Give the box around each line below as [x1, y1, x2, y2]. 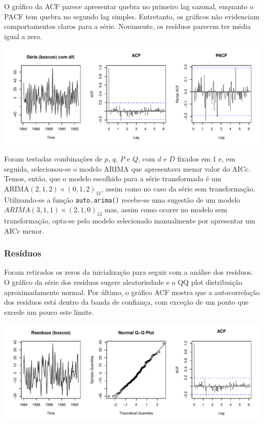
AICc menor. [4, 225, 44, 236]
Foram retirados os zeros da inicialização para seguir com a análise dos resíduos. [4, 267, 253, 277]
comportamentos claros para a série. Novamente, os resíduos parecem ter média [4, 21, 251, 31]
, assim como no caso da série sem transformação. [101, 183, 255, 193]
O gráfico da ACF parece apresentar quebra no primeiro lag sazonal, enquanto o [4, 1, 254, 11]
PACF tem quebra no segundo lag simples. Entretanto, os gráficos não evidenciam [4, 11, 259, 21]
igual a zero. [4, 30, 42, 41]
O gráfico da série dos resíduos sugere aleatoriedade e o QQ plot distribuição [4, 277, 242, 287]
